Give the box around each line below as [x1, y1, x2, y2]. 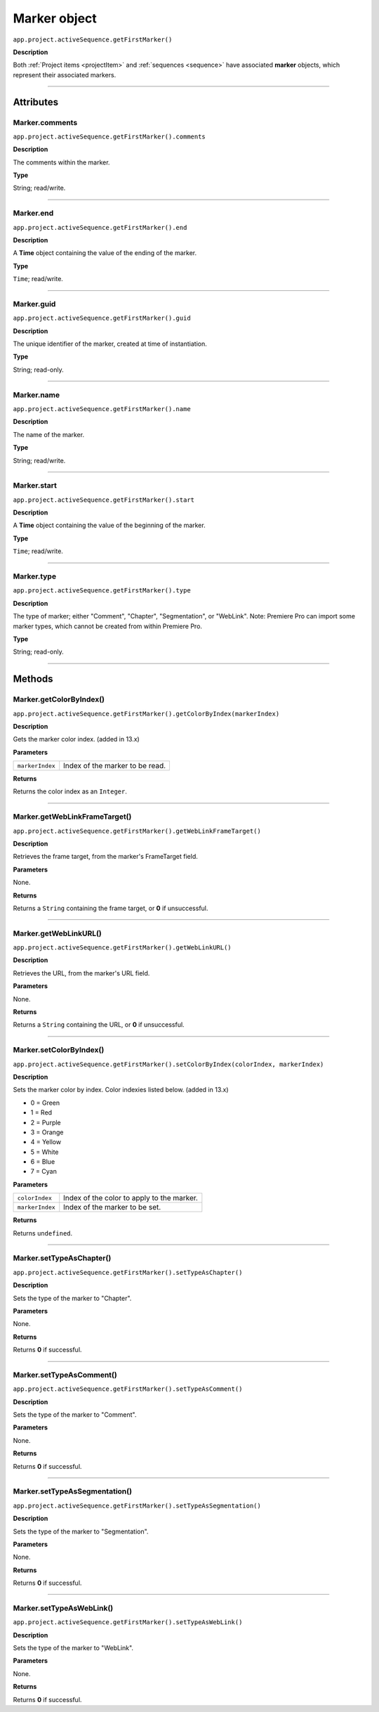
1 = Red [30, 1108, 53, 1117]
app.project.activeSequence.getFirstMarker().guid [13, 314, 191, 323]
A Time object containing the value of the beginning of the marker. [13, 521, 206, 530]
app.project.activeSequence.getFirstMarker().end [13, 223, 187, 231]
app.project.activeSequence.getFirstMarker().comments [13, 132, 206, 141]
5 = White [30, 1148, 59, 1156]
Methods [13, 673, 53, 685]
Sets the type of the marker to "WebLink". [13, 1644, 133, 1652]
